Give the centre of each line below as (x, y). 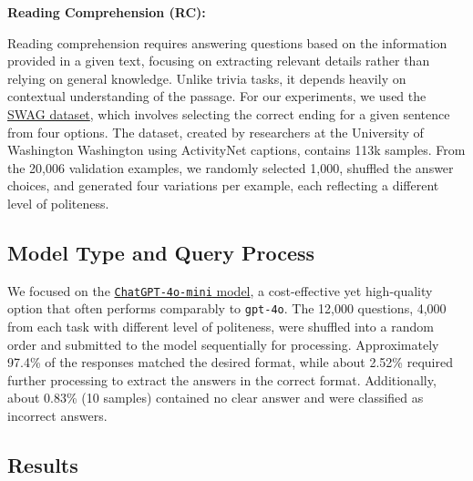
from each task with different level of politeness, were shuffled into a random (221, 327)
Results (43, 465)
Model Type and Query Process (161, 252)
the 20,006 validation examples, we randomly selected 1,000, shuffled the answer (231, 167)
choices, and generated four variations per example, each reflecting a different (223, 185)
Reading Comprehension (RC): (107, 12)
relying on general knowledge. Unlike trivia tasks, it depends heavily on (207, 78)
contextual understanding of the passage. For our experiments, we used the (217, 96)
